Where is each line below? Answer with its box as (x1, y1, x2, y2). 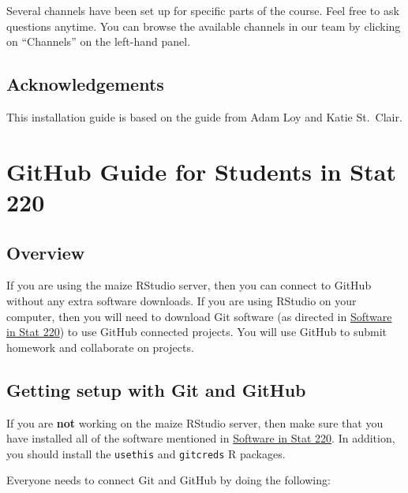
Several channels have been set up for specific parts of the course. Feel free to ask (6, 2, 399, 18)
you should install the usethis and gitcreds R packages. (6, 445, 286, 461)
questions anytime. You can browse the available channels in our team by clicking (6, 17, 401, 34)
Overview (6, 240, 85, 264)
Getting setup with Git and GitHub (6, 377, 306, 401)
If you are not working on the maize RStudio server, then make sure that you (6, 414, 384, 431)
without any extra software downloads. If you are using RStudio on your (6, 292, 357, 308)
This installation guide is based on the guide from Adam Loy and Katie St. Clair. (6, 108, 402, 125)
